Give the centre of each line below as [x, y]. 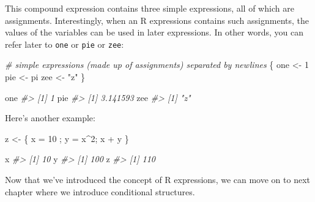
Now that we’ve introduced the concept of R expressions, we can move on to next [157, 179]
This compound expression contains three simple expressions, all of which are [150, 8]
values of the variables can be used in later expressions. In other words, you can [154, 32]
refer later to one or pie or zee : [65, 44]
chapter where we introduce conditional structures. [100, 191]
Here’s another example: [50, 118]
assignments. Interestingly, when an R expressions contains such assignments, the [157, 20]
